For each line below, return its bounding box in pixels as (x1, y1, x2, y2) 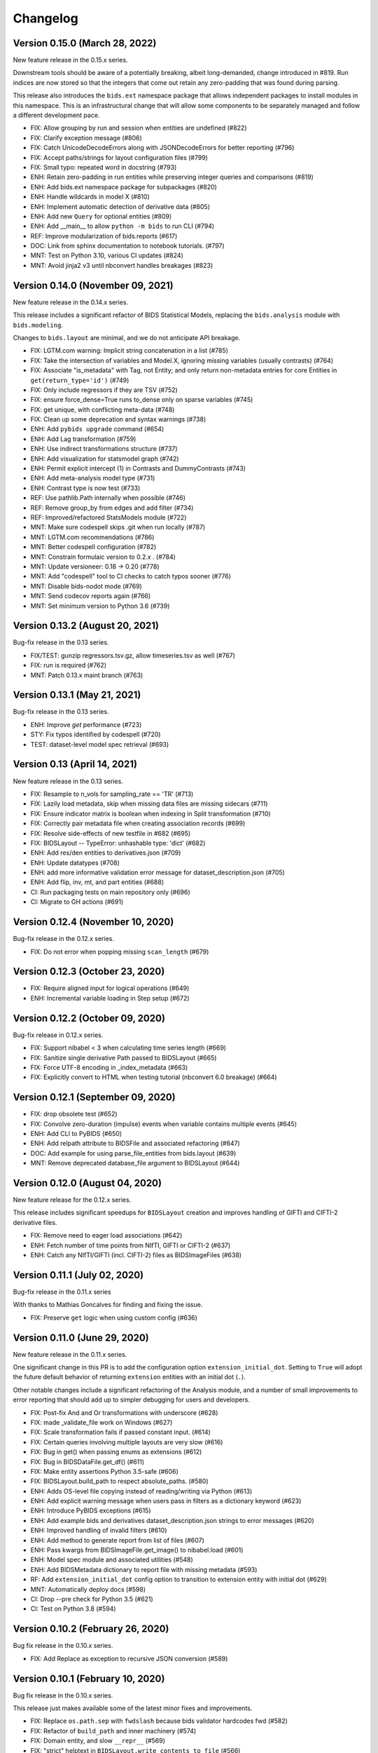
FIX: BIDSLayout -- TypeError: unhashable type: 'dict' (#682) (30, 839, 206, 847)
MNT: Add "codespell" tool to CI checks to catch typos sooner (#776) (30, 572, 231, 581)
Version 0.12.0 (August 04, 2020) (13, 1177, 162, 1189)
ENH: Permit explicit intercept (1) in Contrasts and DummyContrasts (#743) (30, 464, 246, 473)
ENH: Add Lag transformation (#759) (30, 435, 136, 443)
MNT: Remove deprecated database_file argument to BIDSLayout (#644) (30, 1159, 240, 1167)
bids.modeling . (13, 320, 63, 329)
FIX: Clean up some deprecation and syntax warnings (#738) (30, 415, 206, 424)
